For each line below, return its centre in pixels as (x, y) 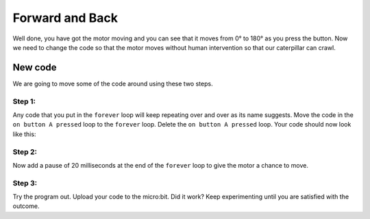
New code (35, 67)
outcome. (26, 206)
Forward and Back (65, 18)
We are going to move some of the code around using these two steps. (113, 83)
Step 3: (25, 183)
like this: (24, 134)
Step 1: (24, 101)
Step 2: (25, 152)
